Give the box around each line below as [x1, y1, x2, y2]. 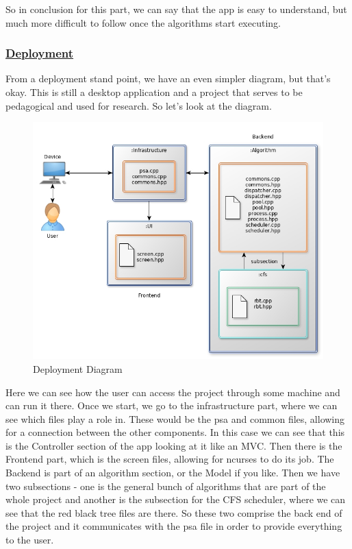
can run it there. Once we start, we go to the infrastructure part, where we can [5, 398, 338, 413]
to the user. [5, 533, 54, 547]
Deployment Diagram [33, 361, 123, 376]
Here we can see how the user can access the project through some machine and [5, 385, 340, 399]
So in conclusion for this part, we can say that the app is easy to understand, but [5, 2, 347, 16]
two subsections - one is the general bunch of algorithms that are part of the [5, 478, 326, 493]
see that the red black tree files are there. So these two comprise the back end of [5, 505, 342, 520]
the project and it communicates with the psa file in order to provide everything [5, 519, 342, 533]
